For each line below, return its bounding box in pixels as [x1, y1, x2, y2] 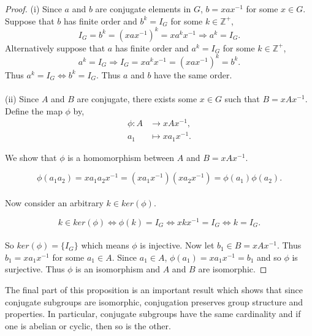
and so [257, 250, 281, 263]
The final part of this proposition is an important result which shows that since [5, 283, 303, 296]
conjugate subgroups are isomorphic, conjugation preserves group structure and [5, 295, 303, 308]
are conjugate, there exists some [77, 92, 197, 105]
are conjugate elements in [95, 2, 191, 15]
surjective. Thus [5, 263, 65, 275]
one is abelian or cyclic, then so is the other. [5, 319, 171, 332]
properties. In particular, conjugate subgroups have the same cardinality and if [5, 307, 301, 320]
